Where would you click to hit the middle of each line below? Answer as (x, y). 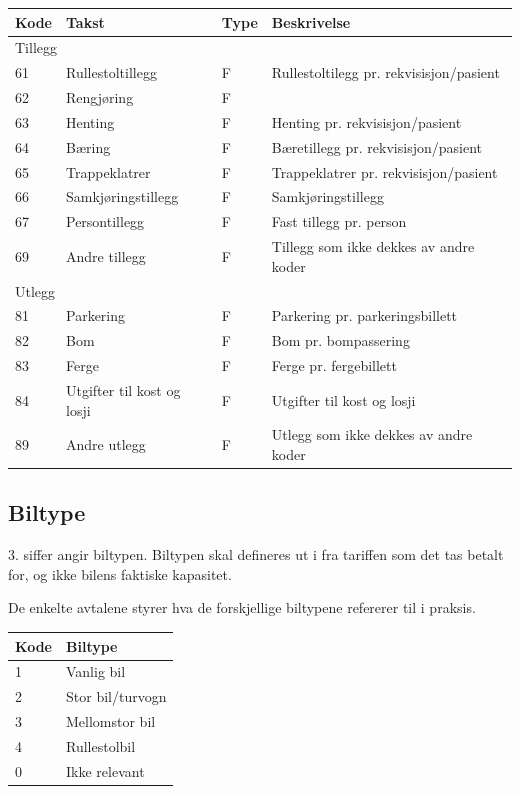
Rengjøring (100, 97)
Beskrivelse (311, 21)
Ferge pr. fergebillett (334, 365)
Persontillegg (105, 221)
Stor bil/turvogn (116, 696)
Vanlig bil (96, 671)
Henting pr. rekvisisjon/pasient (366, 121)
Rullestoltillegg (111, 72)
